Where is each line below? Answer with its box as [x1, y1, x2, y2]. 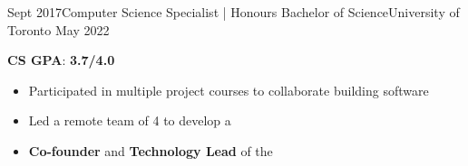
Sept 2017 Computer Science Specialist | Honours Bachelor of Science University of [7, 3, 460, 21]
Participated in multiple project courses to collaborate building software [28, 80, 429, 99]
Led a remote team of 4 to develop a [28, 111, 231, 130]
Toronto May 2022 [7, 20, 110, 39]
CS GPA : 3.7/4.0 [7, 51, 115, 69]
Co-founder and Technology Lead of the [28, 141, 273, 160]
